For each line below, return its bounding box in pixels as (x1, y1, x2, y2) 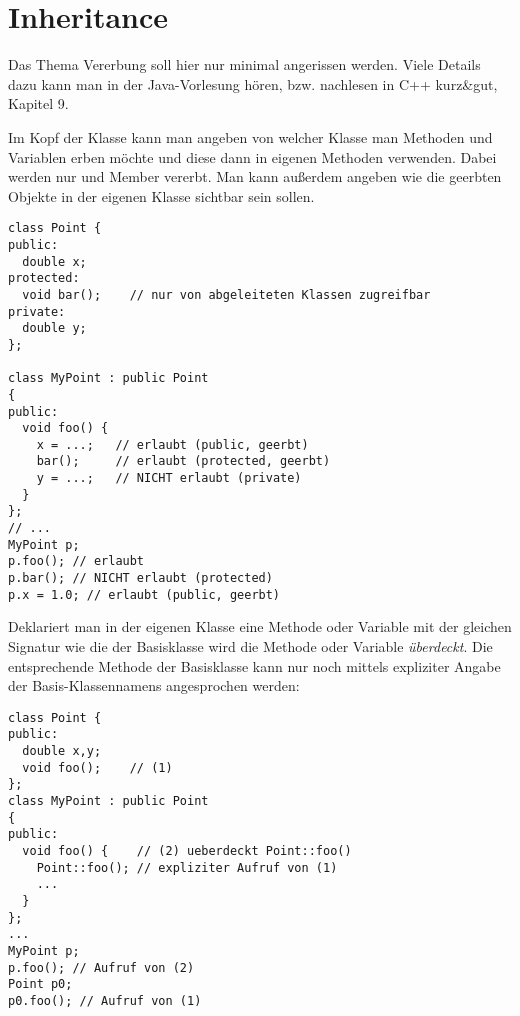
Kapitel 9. (8, 93, 69, 114)
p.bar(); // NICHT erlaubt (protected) (8, 571, 273, 586)
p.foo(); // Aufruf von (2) (8, 960, 195, 975)
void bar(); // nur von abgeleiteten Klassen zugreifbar (22, 287, 431, 302)
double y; (22, 321, 87, 336)
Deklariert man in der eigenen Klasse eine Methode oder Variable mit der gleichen (8, 616, 512, 637)
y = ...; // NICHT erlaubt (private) (36, 471, 302, 486)
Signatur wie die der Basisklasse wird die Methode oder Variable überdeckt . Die (8, 635, 493, 656)
